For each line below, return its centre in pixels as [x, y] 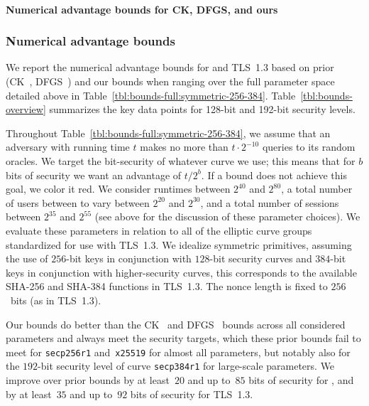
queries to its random [309, 147]
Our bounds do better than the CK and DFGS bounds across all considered [176, 324]
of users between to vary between [78, 202]
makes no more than [184, 147]
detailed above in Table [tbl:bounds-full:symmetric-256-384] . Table [151, 95]
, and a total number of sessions [270, 202]
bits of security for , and [301, 380]
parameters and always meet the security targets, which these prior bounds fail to [183, 338]
